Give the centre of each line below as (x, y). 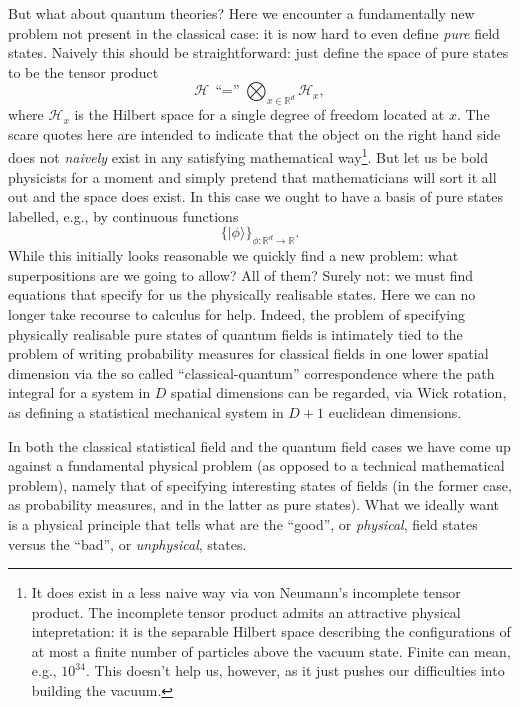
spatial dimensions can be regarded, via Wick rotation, (339, 392)
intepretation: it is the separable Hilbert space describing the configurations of (271, 631)
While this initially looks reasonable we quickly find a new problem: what (233, 255)
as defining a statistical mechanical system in (146, 411)
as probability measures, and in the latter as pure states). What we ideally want (253, 504)
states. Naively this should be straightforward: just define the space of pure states (258, 52)
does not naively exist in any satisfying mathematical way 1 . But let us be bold (248, 156)
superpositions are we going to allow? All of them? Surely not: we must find (241, 274)
